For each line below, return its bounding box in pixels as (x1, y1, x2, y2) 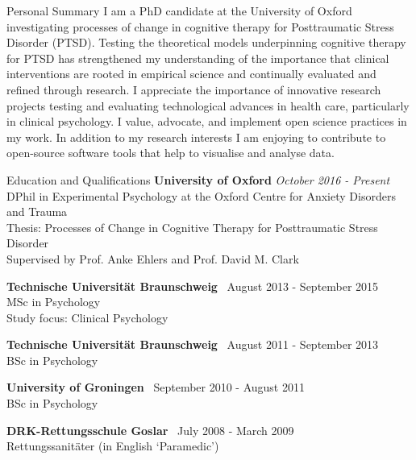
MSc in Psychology (6, 293, 101, 310)
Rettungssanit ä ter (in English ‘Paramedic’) (6, 437, 219, 454)
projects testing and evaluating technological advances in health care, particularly (6, 97, 410, 114)
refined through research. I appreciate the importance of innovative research (6, 81, 381, 97)
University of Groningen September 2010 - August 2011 (6, 379, 305, 396)
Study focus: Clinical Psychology (6, 309, 168, 325)
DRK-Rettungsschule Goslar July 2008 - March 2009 (6, 421, 294, 438)
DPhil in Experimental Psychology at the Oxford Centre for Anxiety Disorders (6, 187, 396, 204)
